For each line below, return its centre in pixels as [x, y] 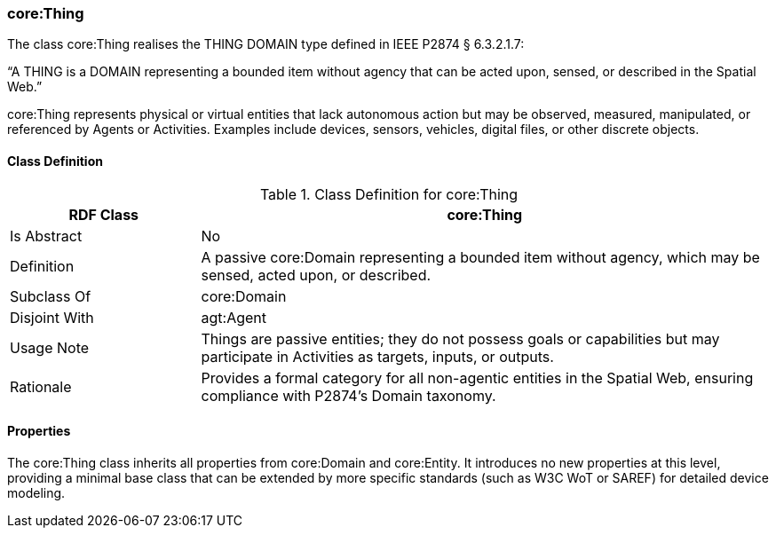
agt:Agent [234, 317]
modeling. [36, 492]
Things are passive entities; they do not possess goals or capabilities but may [460, 338]
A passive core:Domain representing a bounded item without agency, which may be [480, 257]
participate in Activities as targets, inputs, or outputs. [377, 356]
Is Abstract [46, 236]
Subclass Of [51, 296]
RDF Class [104, 214]
